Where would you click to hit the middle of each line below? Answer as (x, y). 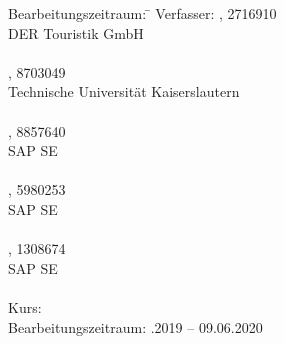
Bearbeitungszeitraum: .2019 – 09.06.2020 (135, 326)
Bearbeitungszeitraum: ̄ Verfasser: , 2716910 (142, 13)
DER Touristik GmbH (76, 32)
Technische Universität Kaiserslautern (124, 91)
